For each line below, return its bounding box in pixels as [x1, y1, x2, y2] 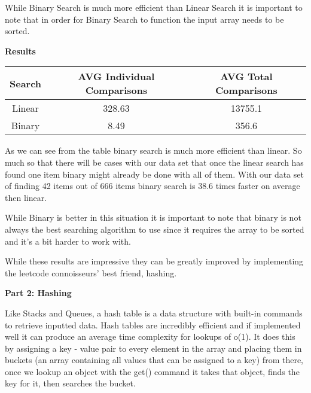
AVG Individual [78, 69, 155, 84]
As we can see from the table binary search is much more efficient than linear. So [5, 144, 302, 157]
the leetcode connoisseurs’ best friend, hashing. [5, 266, 177, 279]
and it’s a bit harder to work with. [5, 234, 131, 247]
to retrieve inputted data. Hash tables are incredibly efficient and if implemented [5, 318, 301, 331]
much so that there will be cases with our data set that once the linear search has [5, 156, 304, 168]
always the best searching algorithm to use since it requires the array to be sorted [5, 223, 304, 235]
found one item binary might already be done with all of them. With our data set [5, 167, 304, 180]
